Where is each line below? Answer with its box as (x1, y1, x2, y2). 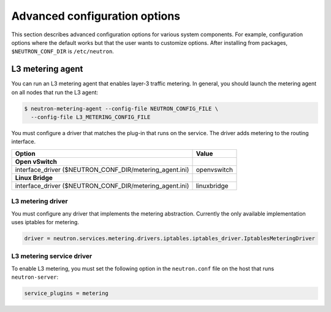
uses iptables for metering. (11, 218, 80, 225)
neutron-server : (11, 273, 59, 281)
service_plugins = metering (24, 290, 108, 297)
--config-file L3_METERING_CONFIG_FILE (31, 114, 151, 120)
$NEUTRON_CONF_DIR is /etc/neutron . (11, 48, 115, 55)
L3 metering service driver (11, 252, 93, 260)
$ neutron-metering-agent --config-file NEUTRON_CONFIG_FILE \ (24, 105, 219, 112)
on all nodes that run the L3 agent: (11, 88, 98, 96)
